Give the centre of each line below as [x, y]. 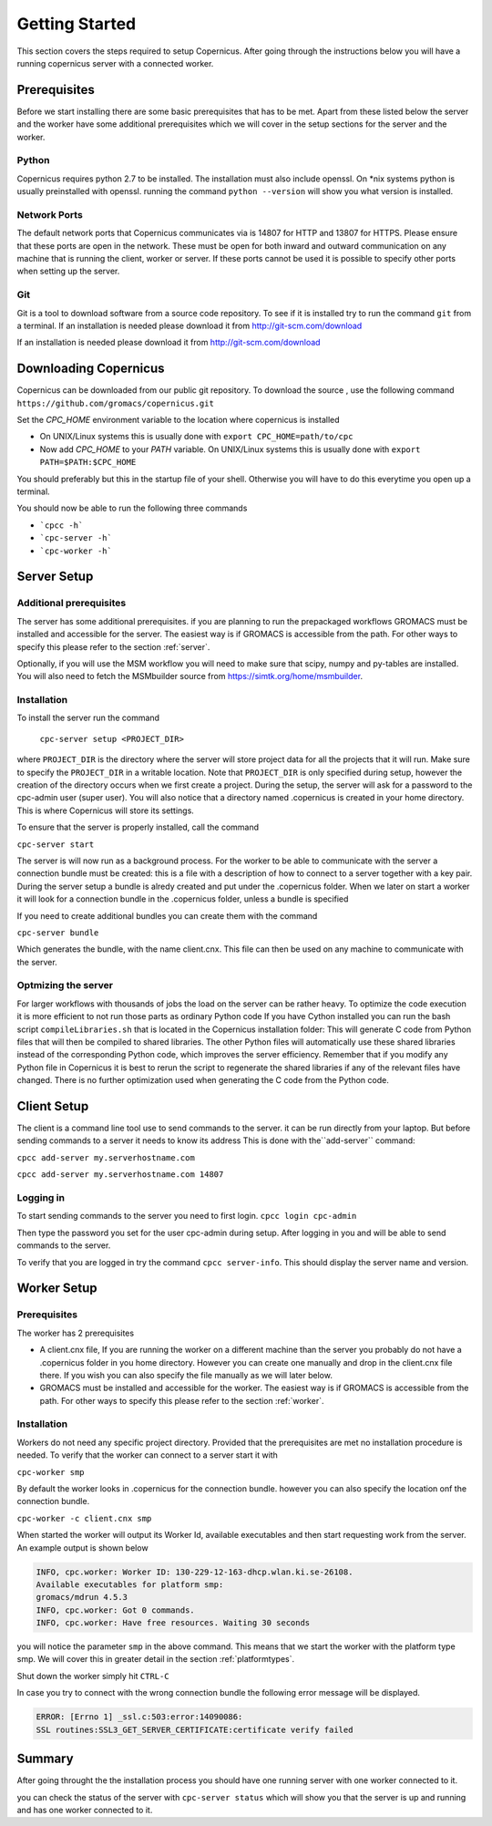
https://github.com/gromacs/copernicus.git [115, 403]
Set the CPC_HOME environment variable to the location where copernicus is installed [179, 420]
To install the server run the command [88, 718]
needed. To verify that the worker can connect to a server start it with [147, 1455]
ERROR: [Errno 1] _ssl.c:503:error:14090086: [139, 1717]
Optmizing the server [65, 985]
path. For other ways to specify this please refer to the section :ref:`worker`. [182, 1400]
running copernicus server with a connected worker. [115, 63]
